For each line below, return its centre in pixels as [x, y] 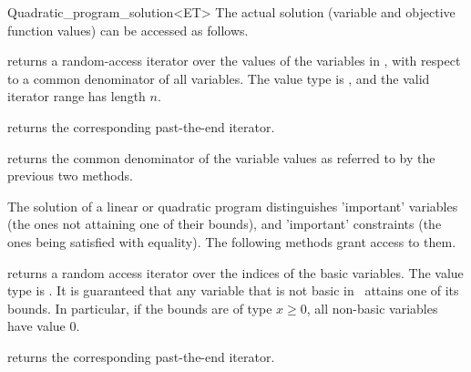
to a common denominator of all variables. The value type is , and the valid [219, 78]
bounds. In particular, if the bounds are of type [140, 308]
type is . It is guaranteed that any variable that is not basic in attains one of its [233, 290]
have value [36, 326]
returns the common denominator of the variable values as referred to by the [221, 157]
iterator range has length [77, 96]
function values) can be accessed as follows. [128, 30]
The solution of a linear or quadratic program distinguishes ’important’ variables [233, 206]
